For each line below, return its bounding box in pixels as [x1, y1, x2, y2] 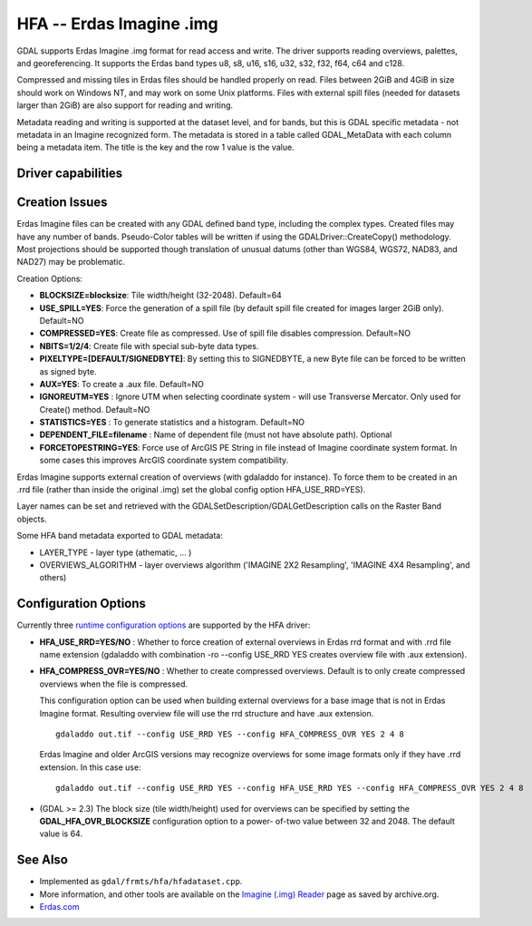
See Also [16, 853, 68, 868]
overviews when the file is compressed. [39, 678, 189, 689]
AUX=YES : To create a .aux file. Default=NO [39, 378, 204, 389]
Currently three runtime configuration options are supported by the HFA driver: [16, 619, 311, 630]
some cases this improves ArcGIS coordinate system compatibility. [39, 454, 289, 466]
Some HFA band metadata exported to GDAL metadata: [16, 531, 224, 541]
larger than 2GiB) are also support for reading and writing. [16, 100, 234, 111]
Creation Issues [16, 195, 108, 210]
